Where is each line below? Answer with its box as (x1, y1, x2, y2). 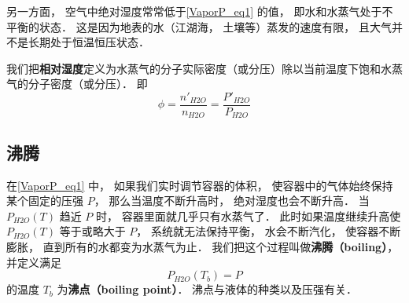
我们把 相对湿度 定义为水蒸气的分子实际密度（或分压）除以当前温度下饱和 (6, 60, 381, 76)
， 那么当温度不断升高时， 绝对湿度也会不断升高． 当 (94, 192, 370, 209)
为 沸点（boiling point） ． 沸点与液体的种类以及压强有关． (57, 281, 358, 298)
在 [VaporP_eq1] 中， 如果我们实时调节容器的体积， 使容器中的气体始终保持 (6, 177, 393, 193)
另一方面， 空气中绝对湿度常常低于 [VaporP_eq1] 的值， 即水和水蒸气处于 (6, 3, 382, 19)
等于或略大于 (59, 223, 126, 239)
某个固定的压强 (6, 192, 83, 209)
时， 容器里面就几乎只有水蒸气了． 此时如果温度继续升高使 (95, 207, 401, 224)
